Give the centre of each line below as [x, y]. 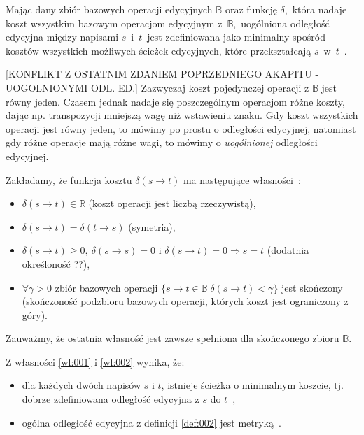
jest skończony [312, 287]
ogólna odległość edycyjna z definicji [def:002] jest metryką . [152, 422]
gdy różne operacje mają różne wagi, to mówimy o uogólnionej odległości [162, 142]
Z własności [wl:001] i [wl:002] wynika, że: [95, 361]
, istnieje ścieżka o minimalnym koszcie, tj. [252, 385]
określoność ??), [56, 263]
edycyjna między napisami [62, 37]
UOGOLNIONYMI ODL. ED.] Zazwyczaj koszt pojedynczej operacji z [157, 87]
